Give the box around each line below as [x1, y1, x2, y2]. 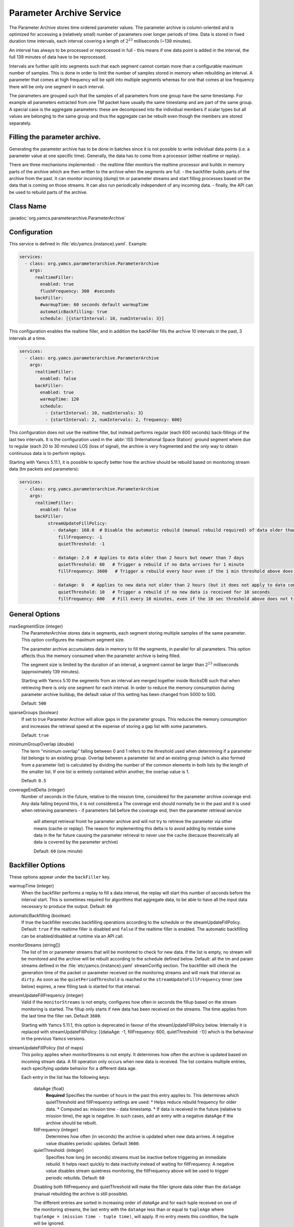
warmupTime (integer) [9, 883, 54, 889]
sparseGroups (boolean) [9, 709, 59, 715]
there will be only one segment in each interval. [9, 83, 105, 89]
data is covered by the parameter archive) [33, 839, 119, 845]
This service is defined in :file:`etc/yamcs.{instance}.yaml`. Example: [9, 240, 147, 246]
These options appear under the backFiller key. [9, 874, 111, 880]
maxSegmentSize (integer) [9, 623, 63, 629]
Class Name [9, 202, 47, 211]
